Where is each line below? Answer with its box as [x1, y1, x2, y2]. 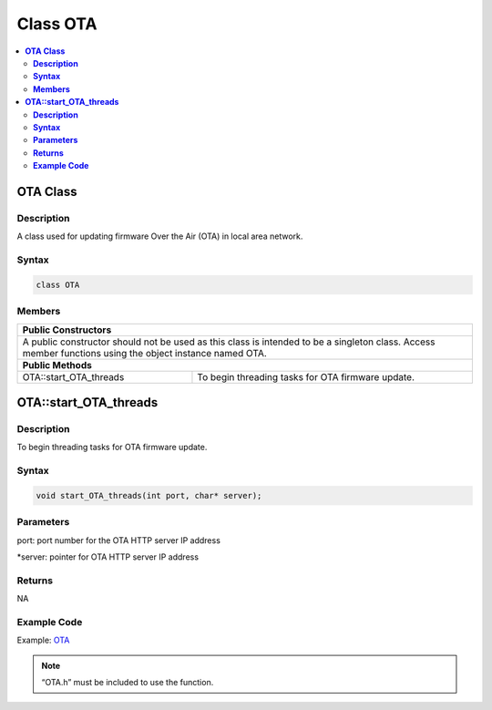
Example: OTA [16, 634, 70, 646]
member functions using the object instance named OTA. [22, 346, 268, 359]
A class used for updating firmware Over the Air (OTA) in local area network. [16, 231, 303, 242]
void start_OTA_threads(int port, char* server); [36, 490, 262, 500]
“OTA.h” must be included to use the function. [41, 677, 214, 687]
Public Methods [22, 358, 93, 371]
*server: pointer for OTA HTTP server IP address [16, 551, 200, 562]
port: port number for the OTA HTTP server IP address [16, 534, 220, 546]
